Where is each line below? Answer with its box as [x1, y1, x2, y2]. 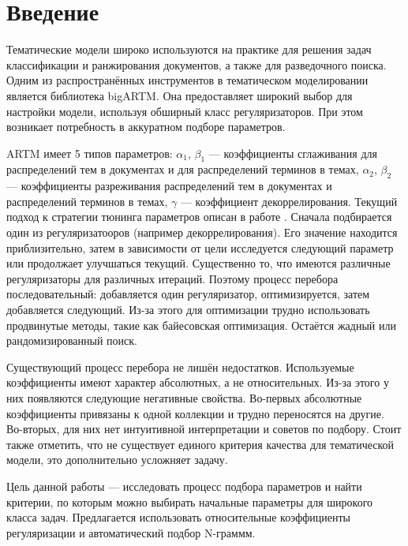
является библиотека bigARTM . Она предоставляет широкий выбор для [6, 87, 353, 103]
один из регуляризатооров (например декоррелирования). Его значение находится [6, 224, 398, 241]
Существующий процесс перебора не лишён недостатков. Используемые [6, 358, 354, 375]
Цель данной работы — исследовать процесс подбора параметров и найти [6, 477, 362, 494]
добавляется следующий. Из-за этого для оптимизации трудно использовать [6, 301, 370, 318]
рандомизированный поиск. [6, 332, 138, 349]
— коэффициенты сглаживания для [208, 144, 377, 161]
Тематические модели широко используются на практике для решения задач [6, 41, 372, 58]
